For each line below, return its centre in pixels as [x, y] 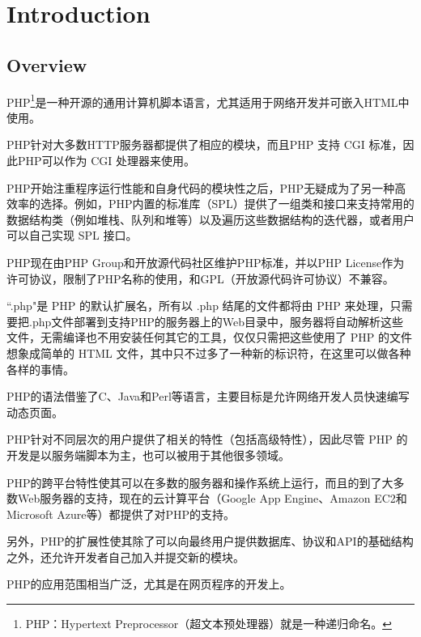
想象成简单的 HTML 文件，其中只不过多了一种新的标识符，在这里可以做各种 [209, 352]
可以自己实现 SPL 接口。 [72, 235]
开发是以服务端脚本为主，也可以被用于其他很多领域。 [148, 454]
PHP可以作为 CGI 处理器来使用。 [106, 161]
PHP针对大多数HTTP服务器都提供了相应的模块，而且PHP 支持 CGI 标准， [205, 144]
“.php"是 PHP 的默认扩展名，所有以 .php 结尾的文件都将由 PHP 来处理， [198, 306]
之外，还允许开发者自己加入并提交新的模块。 [125, 556]
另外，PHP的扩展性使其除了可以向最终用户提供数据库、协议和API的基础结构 [210, 541]
